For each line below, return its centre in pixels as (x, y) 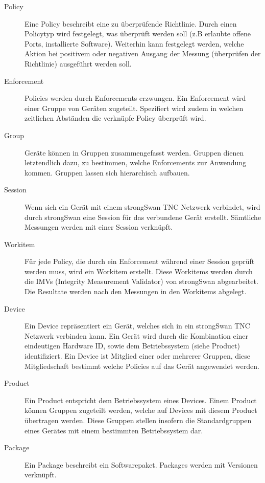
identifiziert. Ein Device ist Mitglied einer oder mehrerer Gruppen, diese (137, 356)
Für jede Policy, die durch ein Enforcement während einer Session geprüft (140, 261)
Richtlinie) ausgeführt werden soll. (78, 63)
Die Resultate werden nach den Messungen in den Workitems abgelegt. (136, 291)
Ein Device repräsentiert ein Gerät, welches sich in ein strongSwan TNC (137, 326)
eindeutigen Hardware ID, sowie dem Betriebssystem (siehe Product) (132, 346)
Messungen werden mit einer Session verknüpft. (99, 227)
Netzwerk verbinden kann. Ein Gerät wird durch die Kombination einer (137, 335)
